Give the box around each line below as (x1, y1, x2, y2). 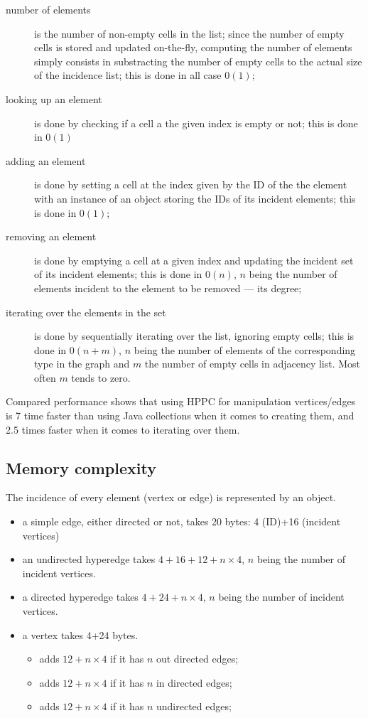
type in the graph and (34, 356, 130, 371)
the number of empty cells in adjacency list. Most (144, 356, 361, 371)
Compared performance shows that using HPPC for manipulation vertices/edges (6, 394, 356, 409)
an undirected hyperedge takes (22, 552, 156, 567)
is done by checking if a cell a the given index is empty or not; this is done (34, 115, 358, 130)
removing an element (6, 229, 97, 244)
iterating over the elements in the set (6, 304, 166, 319)
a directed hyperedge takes (22, 589, 139, 604)
